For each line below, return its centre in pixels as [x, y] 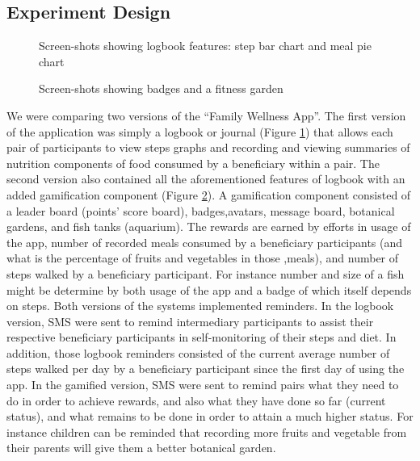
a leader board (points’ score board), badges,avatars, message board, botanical [201, 210]
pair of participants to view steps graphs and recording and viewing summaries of [208, 147]
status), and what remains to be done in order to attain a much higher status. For [210, 416]
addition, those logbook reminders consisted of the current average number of [198, 352]
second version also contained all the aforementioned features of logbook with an [206, 179]
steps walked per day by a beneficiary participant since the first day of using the [206, 369]
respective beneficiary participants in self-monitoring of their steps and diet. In [202, 337]
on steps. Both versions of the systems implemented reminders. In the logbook [200, 306]
